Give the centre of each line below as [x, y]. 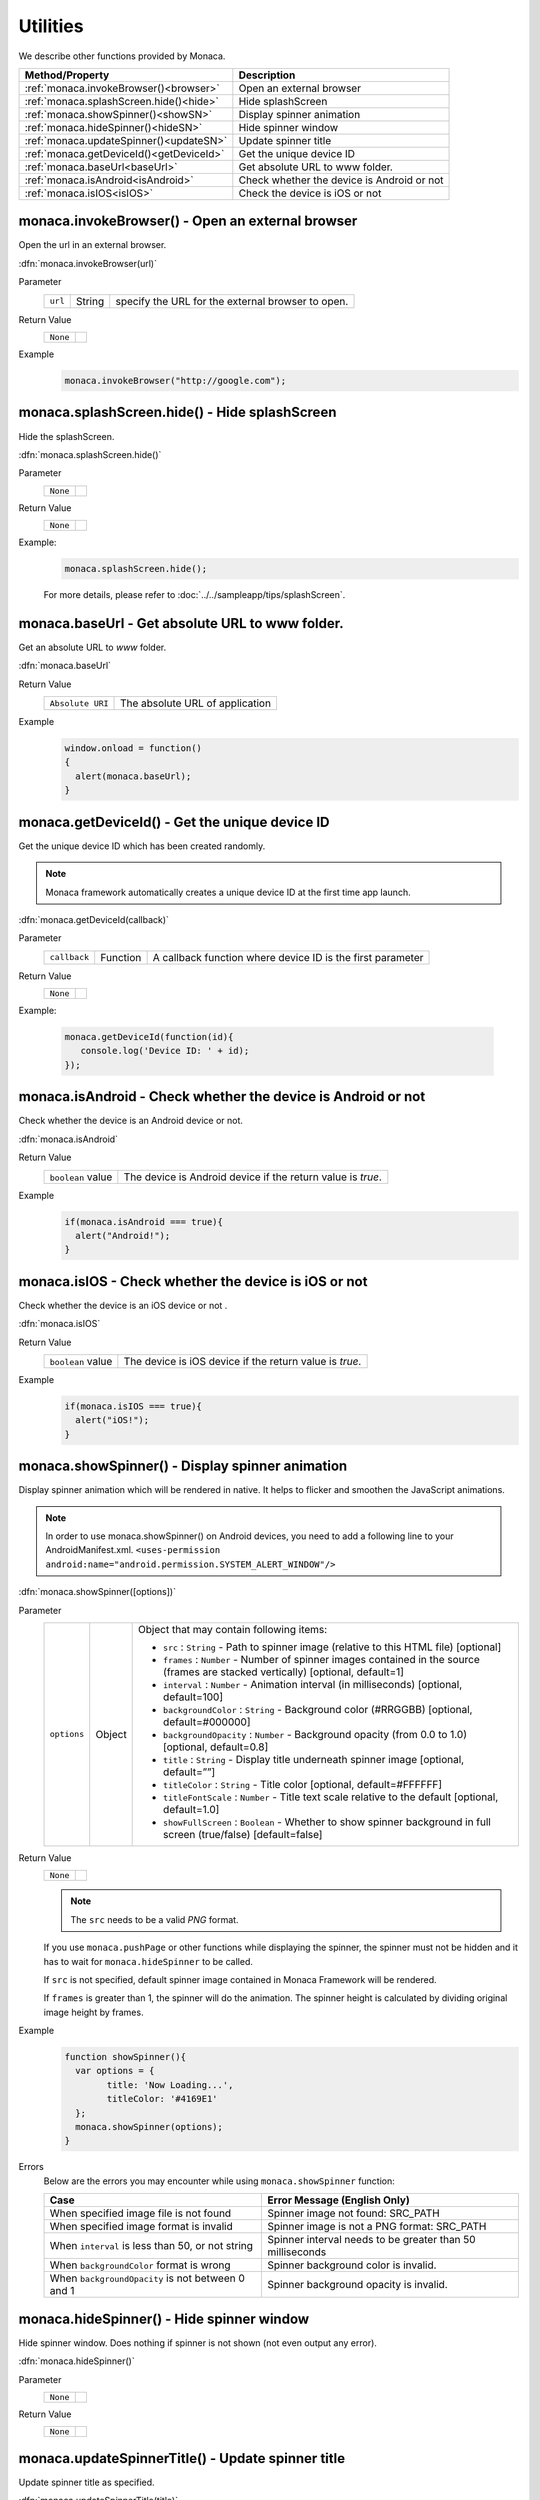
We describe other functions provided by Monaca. [122, 56]
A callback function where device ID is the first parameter [288, 957]
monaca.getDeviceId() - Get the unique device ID [174, 821]
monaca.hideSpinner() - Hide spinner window [164, 2318]
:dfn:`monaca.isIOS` [59, 1324]
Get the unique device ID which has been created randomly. [142, 846]
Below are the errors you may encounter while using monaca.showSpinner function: [219, 2181]
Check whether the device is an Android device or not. [131, 1121]
